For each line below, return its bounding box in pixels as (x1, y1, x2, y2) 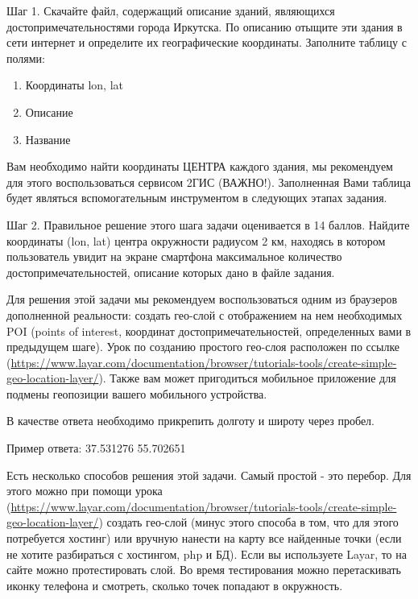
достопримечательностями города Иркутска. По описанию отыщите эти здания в (6, 18, 403, 35)
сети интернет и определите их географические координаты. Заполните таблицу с (6, 34, 407, 51)
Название (25, 130, 71, 147)
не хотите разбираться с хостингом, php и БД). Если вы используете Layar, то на (6, 545, 407, 562)
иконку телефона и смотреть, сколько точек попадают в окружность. (6, 576, 343, 593)
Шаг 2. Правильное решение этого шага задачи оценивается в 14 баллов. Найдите (6, 216, 410, 233)
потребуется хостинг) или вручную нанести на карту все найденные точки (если (6, 530, 402, 547)
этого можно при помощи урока (6, 482, 163, 499)
